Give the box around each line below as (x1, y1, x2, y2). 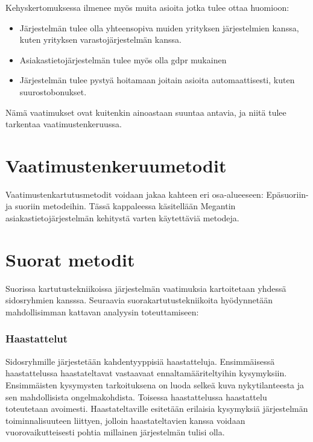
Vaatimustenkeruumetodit (5, 153, 227, 177)
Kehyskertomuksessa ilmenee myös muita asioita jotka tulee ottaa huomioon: (5, 1, 289, 13)
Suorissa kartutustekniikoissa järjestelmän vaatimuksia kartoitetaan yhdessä (5, 282, 286, 294)
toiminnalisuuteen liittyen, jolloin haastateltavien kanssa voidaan (5, 414, 245, 426)
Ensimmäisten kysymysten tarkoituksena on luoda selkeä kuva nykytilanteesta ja (5, 378, 305, 391)
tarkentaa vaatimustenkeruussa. (5, 118, 122, 130)
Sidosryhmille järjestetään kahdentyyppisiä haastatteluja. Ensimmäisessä (5, 355, 275, 367)
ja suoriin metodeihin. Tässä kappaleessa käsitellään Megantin (5, 200, 236, 212)
